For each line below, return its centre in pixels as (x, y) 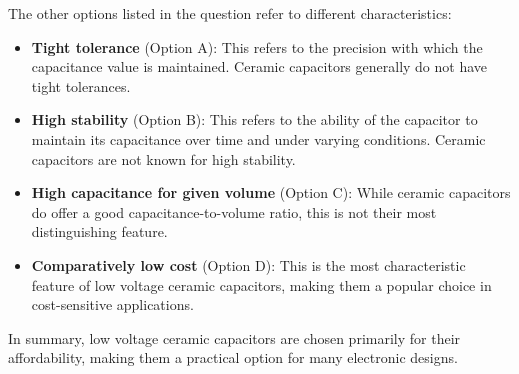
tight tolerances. (81, 85)
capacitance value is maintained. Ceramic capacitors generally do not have (259, 66)
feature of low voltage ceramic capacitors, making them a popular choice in (261, 284)
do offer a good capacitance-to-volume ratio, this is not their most (234, 211)
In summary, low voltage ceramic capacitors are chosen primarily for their (234, 337)
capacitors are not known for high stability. (163, 158)
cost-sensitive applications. (112, 304)
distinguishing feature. (99, 231)
